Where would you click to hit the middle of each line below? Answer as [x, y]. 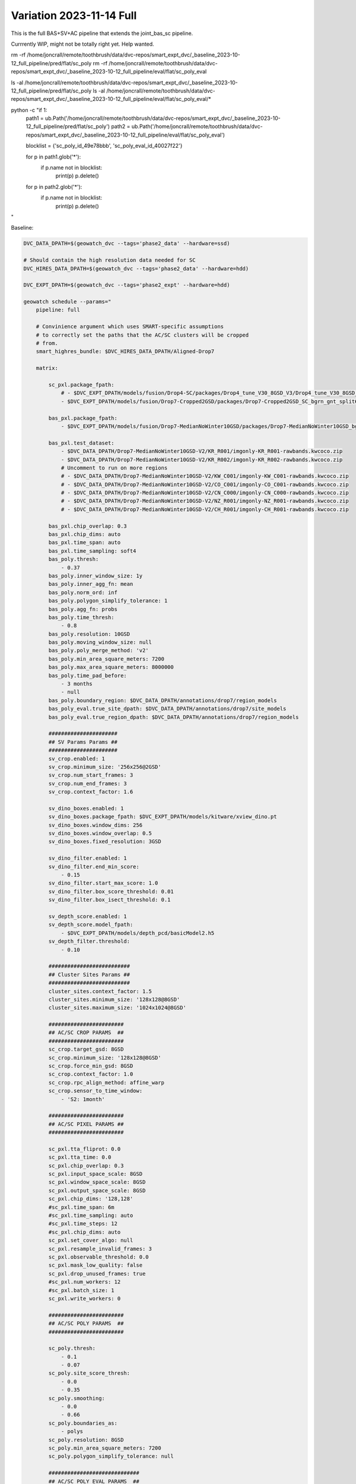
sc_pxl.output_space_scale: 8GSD [97, 1190]
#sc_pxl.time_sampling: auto [91, 1216]
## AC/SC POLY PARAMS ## [86, 1323]
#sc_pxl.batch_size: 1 [82, 1290]
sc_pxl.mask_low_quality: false [95, 1265]
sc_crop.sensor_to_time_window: [95, 1091]
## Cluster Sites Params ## [89, 974]
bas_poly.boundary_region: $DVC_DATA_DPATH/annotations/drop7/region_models [163, 700]
